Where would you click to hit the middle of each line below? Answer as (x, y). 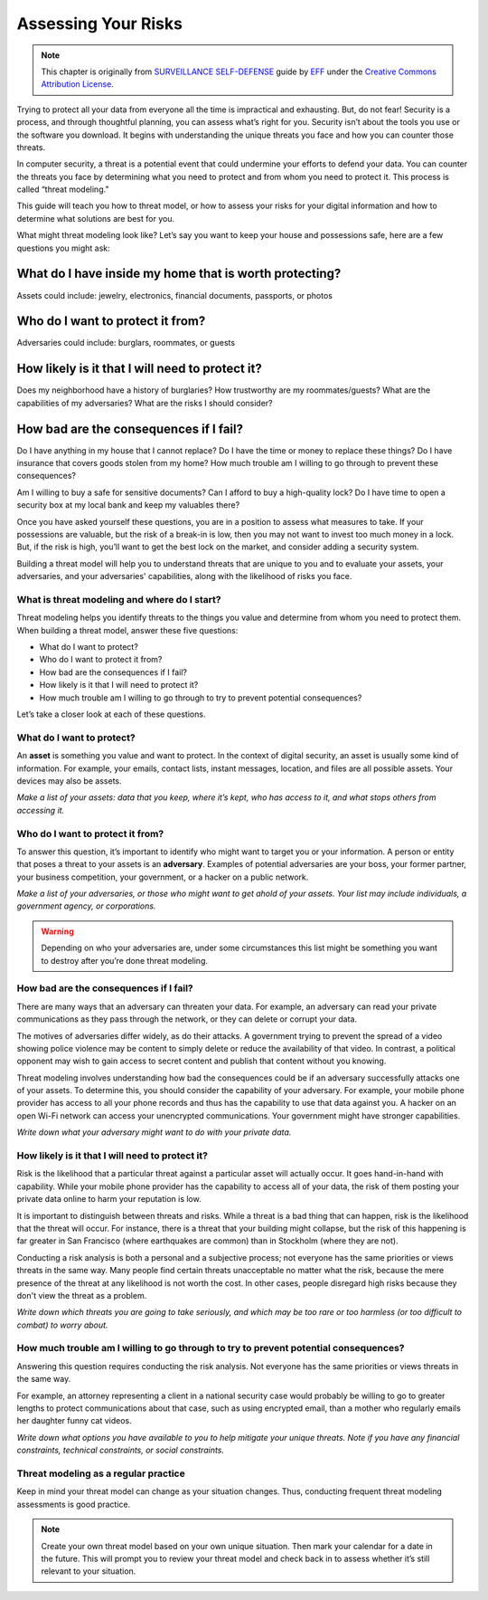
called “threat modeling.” (63, 189)
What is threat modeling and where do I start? (119, 599)
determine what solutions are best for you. (96, 218)
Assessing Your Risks (99, 24)
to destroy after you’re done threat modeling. (124, 960)
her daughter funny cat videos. (74, 1421)
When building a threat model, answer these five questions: (127, 630)
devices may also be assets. (69, 781)
